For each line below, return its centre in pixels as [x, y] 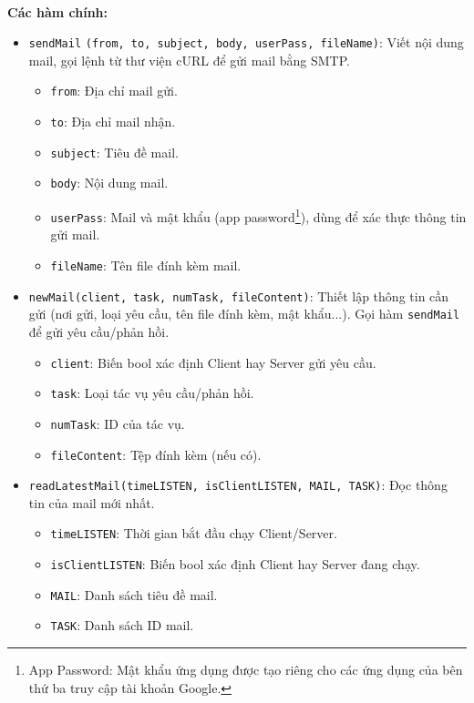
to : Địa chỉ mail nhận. [113, 122]
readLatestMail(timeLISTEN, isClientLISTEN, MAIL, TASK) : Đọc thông [238, 485]
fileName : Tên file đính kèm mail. [146, 265]
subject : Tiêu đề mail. [114, 152]
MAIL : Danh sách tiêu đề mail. [134, 594]
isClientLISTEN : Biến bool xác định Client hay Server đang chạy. [235, 564]
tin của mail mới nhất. [92, 502]
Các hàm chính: [57, 11]
